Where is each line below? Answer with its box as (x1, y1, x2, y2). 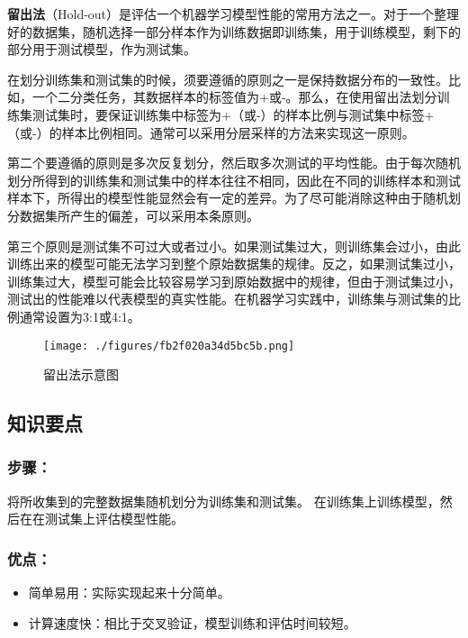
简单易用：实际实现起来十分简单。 (28, 583, 230, 602)
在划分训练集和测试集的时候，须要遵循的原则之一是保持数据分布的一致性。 (7, 69, 448, 88)
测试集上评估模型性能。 (44, 509, 184, 528)
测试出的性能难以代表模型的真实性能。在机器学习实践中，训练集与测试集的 (7, 289, 448, 308)
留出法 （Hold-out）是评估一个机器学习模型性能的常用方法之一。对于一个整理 (7, 5, 460, 23)
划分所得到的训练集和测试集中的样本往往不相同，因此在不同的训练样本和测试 (7, 170, 461, 189)
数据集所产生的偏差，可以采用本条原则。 (19, 205, 259, 224)
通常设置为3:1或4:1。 (19, 306, 140, 325)
